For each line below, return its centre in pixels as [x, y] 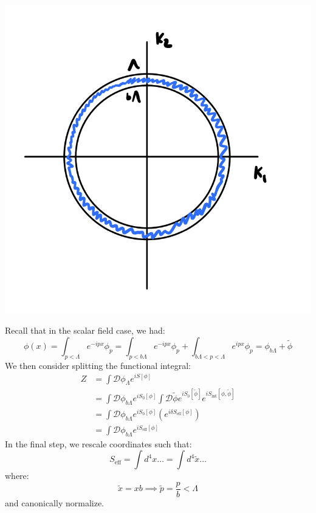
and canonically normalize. [55, 502]
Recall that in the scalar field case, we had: [85, 330]
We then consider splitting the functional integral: [98, 365]
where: [17, 476]
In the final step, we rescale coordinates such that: [98, 443]
